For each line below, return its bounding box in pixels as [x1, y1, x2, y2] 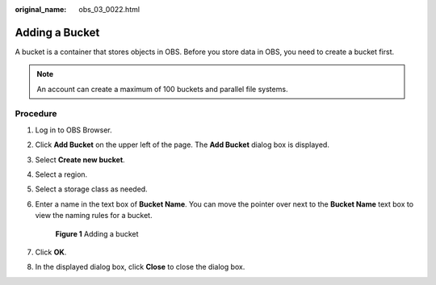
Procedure [15, 108, 57, 119]
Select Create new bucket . [35, 154, 125, 165]
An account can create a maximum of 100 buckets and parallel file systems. [36, 84, 288, 94]
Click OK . [35, 247, 67, 257]
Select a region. [35, 170, 88, 179]
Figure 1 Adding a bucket [55, 228, 139, 238]
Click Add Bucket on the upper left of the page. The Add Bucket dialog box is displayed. [35, 140, 330, 149]
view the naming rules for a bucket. [35, 211, 153, 220]
